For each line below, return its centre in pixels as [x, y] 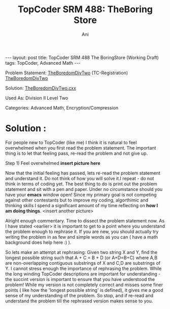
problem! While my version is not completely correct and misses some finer [84, 285]
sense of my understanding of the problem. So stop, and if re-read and [79, 295]
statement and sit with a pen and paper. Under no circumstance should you [84, 189]
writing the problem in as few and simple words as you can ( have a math [82, 237]
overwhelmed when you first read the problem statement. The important [81, 148]
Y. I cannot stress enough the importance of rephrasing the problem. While [83, 268]
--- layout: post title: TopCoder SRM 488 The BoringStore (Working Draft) [82, 58]
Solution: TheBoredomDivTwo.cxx [41, 88]
